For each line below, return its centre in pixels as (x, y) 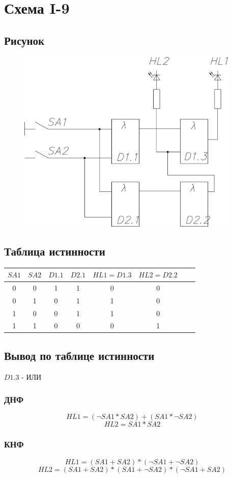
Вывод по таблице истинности (79, 355)
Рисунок (24, 40)
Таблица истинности (55, 251)
